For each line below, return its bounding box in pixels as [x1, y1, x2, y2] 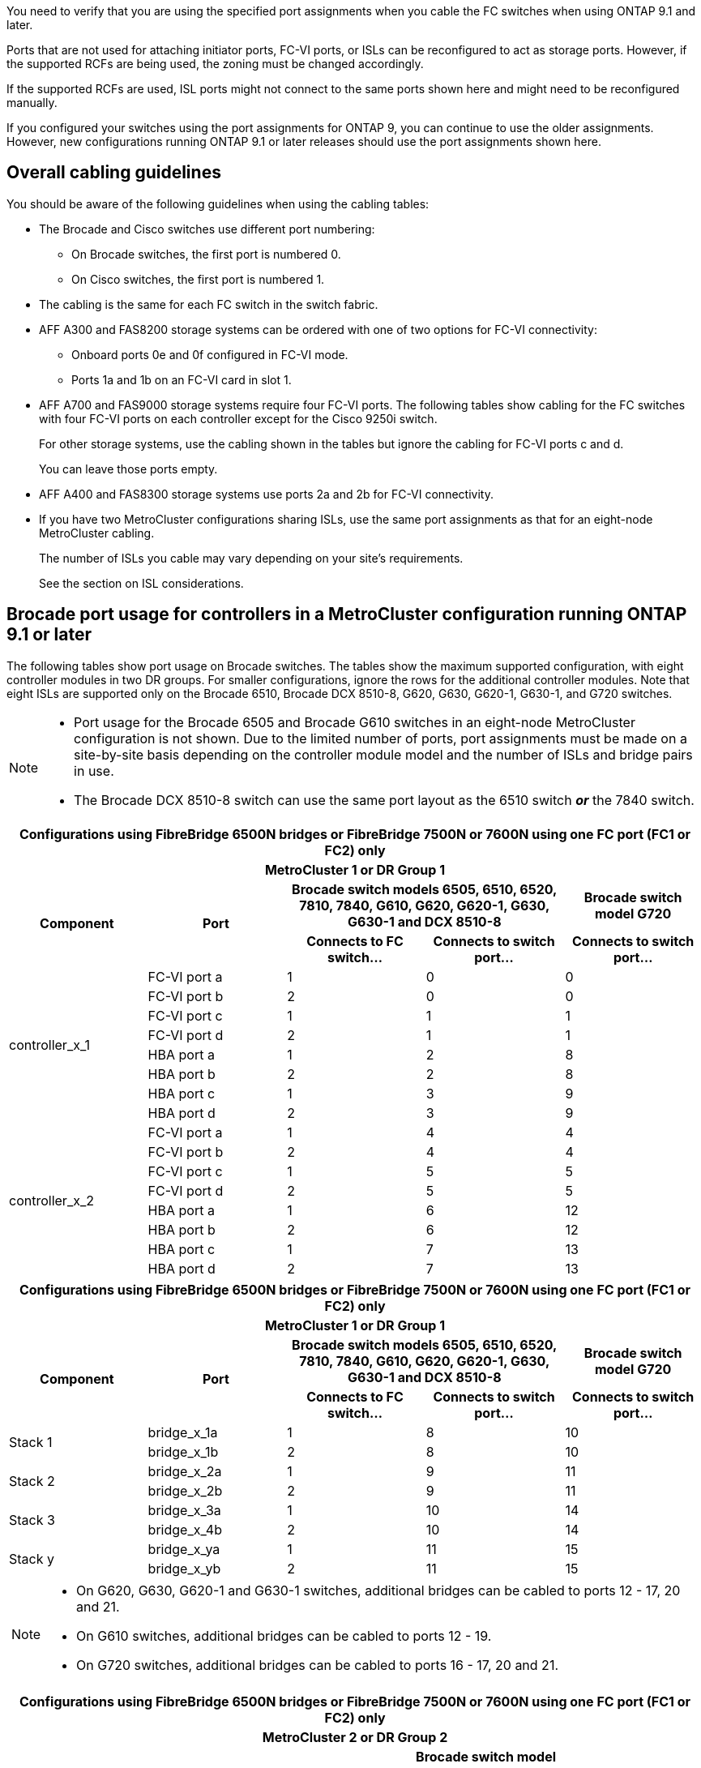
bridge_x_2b [147, 1482, 223, 1499]
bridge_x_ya [147, 1540, 220, 1557]
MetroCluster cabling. [39, 525, 155, 540]
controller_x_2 [9, 1192, 94, 1209]
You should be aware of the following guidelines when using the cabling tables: [6, 196, 430, 211]
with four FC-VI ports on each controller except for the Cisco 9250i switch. [39, 411, 438, 426]
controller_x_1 [9, 1036, 90, 1053]
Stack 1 [9, 1433, 53, 1450]
